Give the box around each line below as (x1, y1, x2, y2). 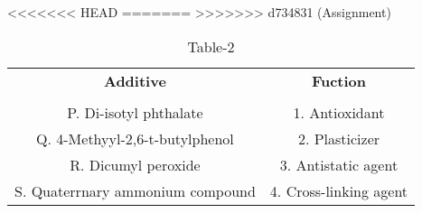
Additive (104, 69, 166, 91)
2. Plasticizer (297, 127, 380, 149)
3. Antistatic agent (279, 153, 399, 175)
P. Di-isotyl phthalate (67, 101, 203, 123)
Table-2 (187, 35, 235, 57)
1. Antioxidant (293, 101, 385, 123)
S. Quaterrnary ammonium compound (14, 180, 256, 201)
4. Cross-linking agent (269, 180, 408, 201)
